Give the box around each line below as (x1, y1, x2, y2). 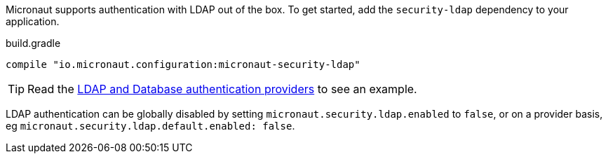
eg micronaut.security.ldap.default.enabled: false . (6, 120, 295, 132)
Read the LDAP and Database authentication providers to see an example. (27, 82, 417, 96)
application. (6, 15, 60, 27)
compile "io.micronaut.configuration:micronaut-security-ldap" (6, 59, 360, 70)
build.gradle (6, 37, 61, 49)
